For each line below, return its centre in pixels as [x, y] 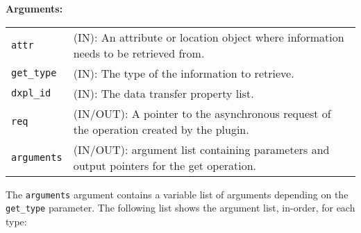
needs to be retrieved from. [139, 53]
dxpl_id [31, 93]
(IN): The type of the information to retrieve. [184, 73]
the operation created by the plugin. [161, 129]
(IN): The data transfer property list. [163, 93]
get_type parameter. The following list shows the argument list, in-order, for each [180, 208]
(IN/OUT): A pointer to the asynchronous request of [202, 113]
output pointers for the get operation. [165, 165]
